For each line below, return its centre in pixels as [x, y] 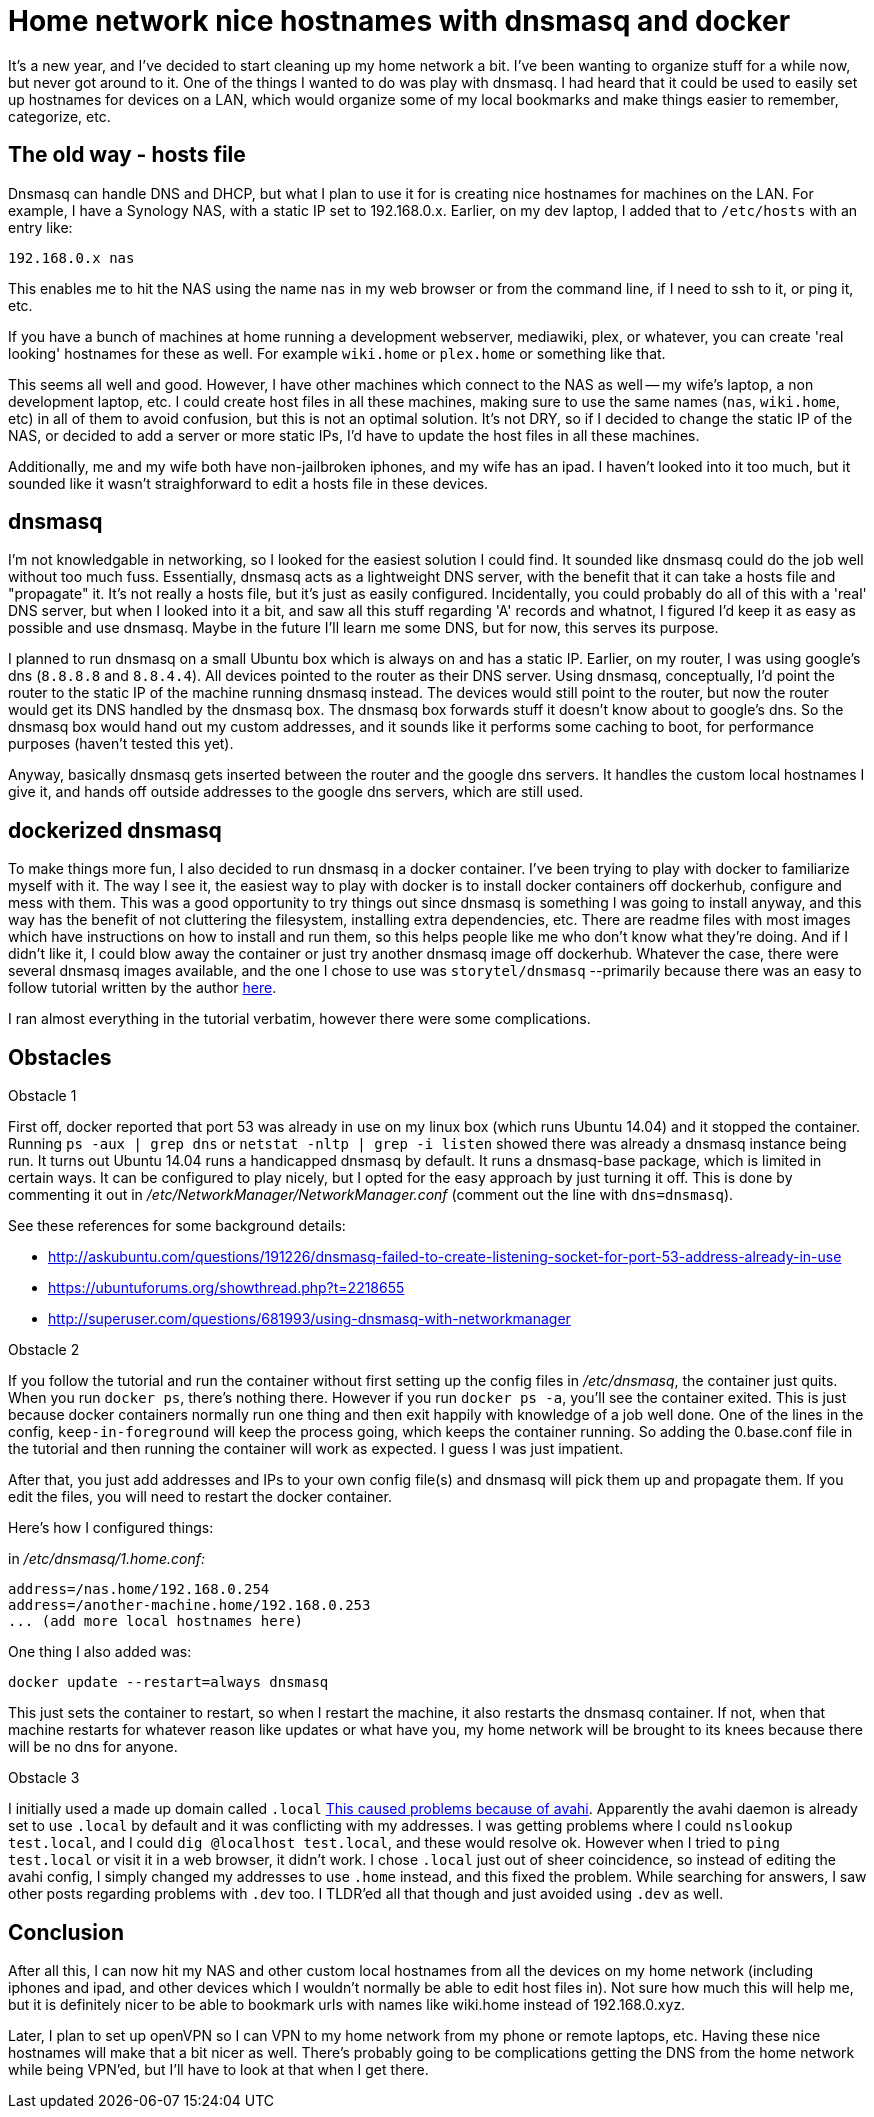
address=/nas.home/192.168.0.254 [139, 1589]
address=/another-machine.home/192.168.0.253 [189, 1605]
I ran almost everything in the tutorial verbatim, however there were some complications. [299, 1019]
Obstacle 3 [44, 1778]
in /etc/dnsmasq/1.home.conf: [107, 1559]
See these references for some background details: [177, 1226]
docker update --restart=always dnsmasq [168, 1682]
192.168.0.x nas [71, 257]
